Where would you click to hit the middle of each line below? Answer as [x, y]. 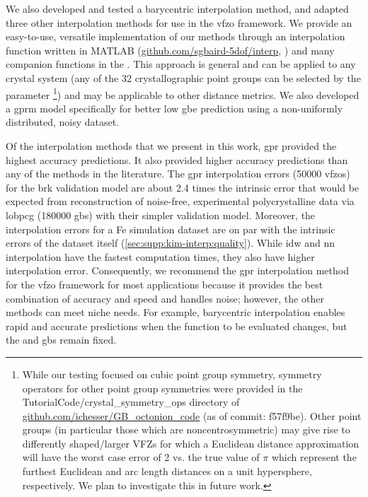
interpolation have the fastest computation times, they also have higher [160, 256]
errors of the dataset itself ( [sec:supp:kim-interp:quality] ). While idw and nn [170, 243]
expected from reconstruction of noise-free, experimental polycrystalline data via [180, 201]
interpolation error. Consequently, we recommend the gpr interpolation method [177, 270]
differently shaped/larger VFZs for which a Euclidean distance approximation [191, 443]
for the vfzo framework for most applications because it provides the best [165, 284]
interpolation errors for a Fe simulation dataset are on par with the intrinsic [171, 229]
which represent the [314, 457]
